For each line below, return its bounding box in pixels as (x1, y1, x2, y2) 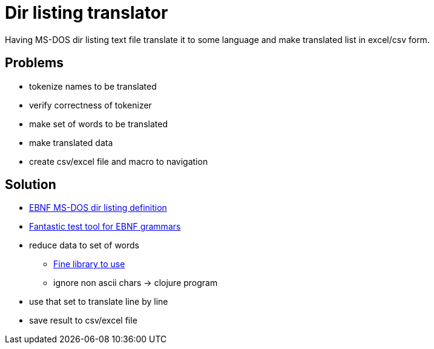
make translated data (29, 137, 113, 148)
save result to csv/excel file (29, 315, 137, 326)
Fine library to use (53, 259, 125, 270)
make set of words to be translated (29, 118, 168, 129)
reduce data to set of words (29, 240, 139, 251)
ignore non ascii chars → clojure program (53, 278, 218, 288)
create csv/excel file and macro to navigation (29, 156, 208, 167)
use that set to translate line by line (29, 296, 168, 307)
